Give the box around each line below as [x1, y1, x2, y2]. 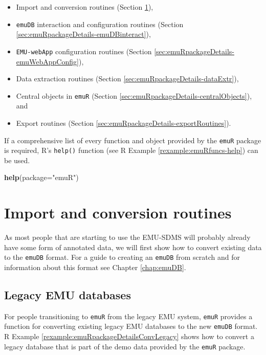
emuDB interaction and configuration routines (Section [16, 18, 184, 29]
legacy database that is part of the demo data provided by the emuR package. [4, 341, 246, 351]
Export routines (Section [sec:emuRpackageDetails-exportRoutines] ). [16, 117, 231, 128]
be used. [4, 154, 30, 165]
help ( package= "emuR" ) [4, 172, 79, 183]
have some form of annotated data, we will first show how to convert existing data [4, 241, 262, 252]
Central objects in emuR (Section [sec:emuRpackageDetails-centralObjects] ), [16, 90, 252, 101]
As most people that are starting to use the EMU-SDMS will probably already [4, 232, 251, 242]
